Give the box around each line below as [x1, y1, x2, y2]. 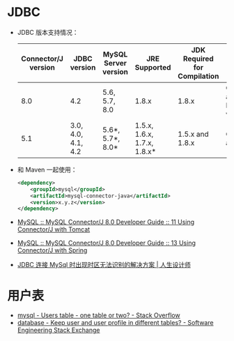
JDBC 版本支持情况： [17, 28, 79, 36]
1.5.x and [177, 129, 209, 139]
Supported [134, 62, 171, 72]
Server [103, 58, 127, 68]
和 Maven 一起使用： [17, 165, 78, 174]
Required [182, 54, 214, 63]
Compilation [177, 71, 219, 81]
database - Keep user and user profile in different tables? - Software [17, 319, 214, 327]
